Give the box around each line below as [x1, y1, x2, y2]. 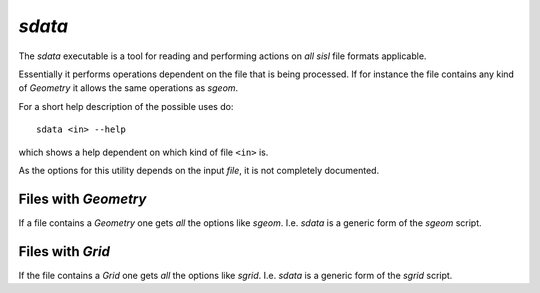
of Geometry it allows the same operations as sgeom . [18, 82, 239, 94]
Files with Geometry [18, 190, 147, 207]
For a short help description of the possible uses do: [18, 100, 234, 112]
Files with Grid [18, 243, 110, 260]
